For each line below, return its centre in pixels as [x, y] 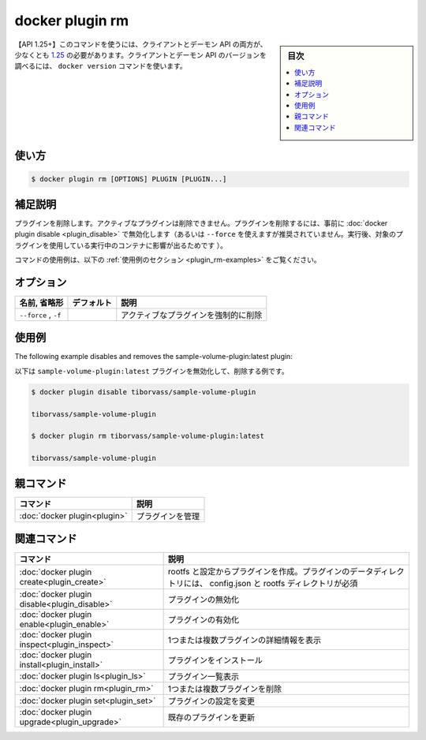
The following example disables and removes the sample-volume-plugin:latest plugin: [154, 357]
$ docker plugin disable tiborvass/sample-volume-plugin [144, 392]
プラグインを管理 [168, 516]
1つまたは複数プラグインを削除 [225, 689]
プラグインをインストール [215, 660]
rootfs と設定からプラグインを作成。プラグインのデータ [271, 572]
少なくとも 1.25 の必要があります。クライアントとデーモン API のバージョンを [141, 54]
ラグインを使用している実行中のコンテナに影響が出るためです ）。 [121, 245]
